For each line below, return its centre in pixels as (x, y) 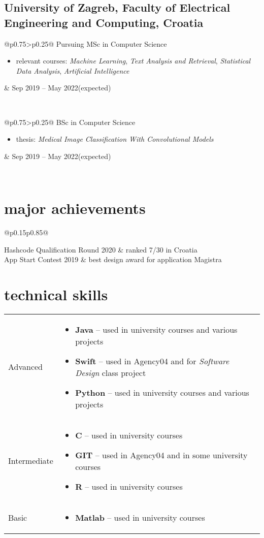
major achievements (75, 208)
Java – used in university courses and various (156, 329)
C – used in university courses (129, 435)
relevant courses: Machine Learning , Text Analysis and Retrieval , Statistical (133, 61)
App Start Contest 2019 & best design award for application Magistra (113, 259)
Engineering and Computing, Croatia (104, 22)
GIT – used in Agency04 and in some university (161, 455)
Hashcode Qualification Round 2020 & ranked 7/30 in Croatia (101, 249)
